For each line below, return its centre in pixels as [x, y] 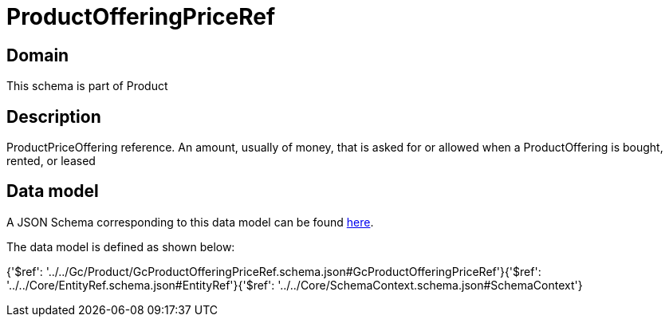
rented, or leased [51, 161]
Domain [38, 55]
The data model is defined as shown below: [121, 246]
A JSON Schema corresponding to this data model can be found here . [190, 222]
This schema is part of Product [87, 86]
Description [54, 116]
